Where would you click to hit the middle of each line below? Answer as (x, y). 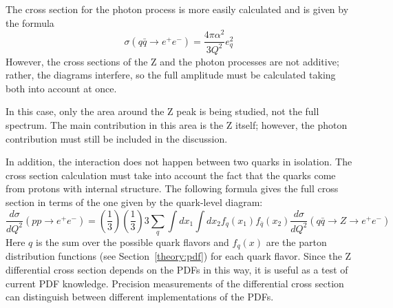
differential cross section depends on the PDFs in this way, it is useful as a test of (177, 270)
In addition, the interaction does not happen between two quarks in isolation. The (179, 162)
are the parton (296, 242)
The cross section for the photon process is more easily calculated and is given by (177, 9)
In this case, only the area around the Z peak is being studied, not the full (162, 111)
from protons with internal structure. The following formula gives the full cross (172, 188)
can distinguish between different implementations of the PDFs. (140, 297)
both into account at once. (61, 88)
